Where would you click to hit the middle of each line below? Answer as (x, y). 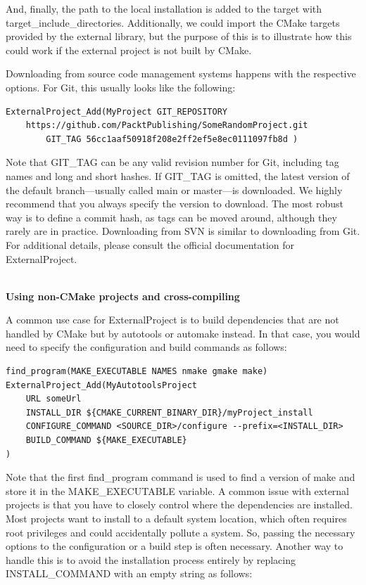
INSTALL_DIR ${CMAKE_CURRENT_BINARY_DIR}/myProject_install (169, 412)
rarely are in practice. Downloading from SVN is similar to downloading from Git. (183, 231)
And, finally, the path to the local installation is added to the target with (164, 8)
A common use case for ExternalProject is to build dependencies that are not (172, 320)
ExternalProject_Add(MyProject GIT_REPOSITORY (116, 111)
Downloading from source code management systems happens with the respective (181, 73)
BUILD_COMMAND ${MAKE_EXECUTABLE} (106, 441)
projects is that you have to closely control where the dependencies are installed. (179, 504)
